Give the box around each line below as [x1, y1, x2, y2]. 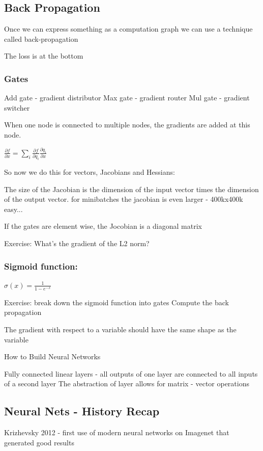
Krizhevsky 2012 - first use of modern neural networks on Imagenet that [4, 427, 229, 438]
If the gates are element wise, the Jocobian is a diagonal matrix [4, 221, 202, 231]
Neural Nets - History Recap [4, 403, 160, 419]
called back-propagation [4, 33, 78, 44]
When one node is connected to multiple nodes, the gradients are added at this [4, 119, 250, 130]
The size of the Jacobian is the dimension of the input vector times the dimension [4, 183, 259, 194]
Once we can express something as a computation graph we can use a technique [4, 23, 253, 34]
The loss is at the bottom [4, 50, 83, 61]
